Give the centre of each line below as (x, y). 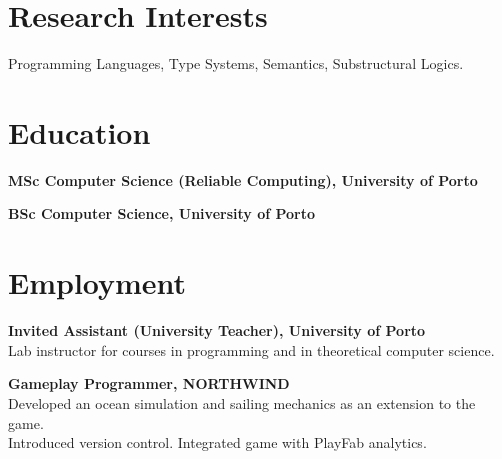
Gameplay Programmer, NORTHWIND (149, 383)
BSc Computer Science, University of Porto (162, 213)
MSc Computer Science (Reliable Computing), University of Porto (243, 179)
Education (79, 131)
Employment (97, 282)
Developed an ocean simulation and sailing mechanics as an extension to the (242, 402)
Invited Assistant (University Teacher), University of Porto (217, 330)
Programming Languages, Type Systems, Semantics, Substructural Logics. (236, 63)
